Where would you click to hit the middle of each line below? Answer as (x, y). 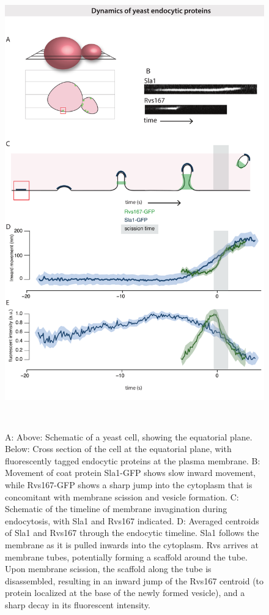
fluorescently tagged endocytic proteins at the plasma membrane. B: (133, 460)
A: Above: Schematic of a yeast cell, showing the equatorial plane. (129, 436)
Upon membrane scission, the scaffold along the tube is (108, 569)
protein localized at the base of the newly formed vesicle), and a (125, 593)
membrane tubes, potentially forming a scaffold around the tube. (126, 557)
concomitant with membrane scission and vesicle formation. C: (122, 496)
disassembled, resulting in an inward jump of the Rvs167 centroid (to (134, 580)
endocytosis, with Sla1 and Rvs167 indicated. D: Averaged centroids (132, 520)
